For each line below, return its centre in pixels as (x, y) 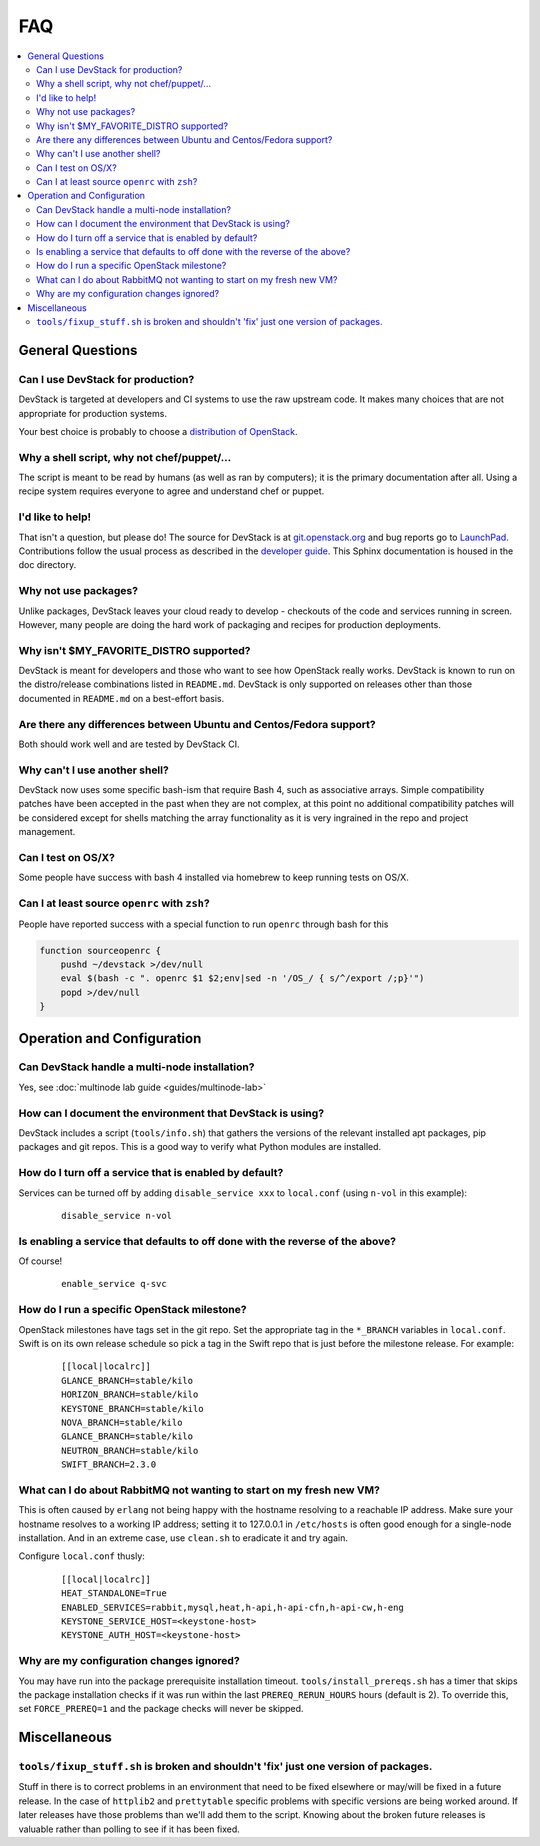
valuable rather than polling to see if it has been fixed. (129, 1829)
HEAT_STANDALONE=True (114, 1593)
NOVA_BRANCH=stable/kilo (122, 1422)
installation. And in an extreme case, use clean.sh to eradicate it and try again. (183, 1538)
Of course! (40, 1261)
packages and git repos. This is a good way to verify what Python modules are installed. (200, 1147)
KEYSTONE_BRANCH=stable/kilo (132, 1408)
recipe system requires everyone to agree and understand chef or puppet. (171, 491)
